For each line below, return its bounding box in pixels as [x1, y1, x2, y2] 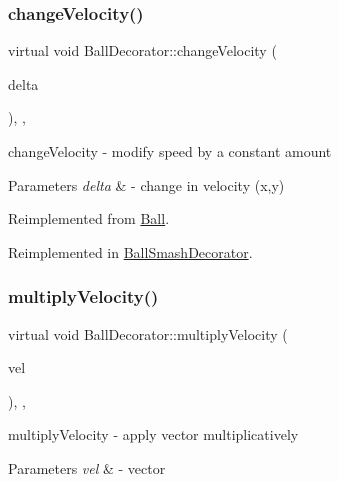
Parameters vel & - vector [8, 457, 166, 478]
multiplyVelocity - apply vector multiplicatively [8, 424, 299, 445]
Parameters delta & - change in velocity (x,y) [8, 174, 285, 195]
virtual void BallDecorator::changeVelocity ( [8, 40, 277, 61]
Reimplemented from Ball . [8, 208, 170, 229]
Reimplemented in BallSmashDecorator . [8, 241, 253, 262]
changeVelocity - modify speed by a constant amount [8, 141, 332, 161]
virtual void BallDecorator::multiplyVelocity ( [8, 323, 288, 344]
